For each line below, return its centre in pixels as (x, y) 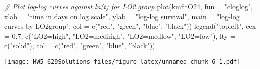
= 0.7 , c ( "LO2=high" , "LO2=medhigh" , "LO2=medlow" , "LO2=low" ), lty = (120, 35)
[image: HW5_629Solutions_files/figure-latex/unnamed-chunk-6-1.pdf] (122, 61)
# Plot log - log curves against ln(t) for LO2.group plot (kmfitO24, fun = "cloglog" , (128, 6)
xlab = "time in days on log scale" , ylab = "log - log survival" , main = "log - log (122, 16)
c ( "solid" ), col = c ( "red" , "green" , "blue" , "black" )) (80, 45)
